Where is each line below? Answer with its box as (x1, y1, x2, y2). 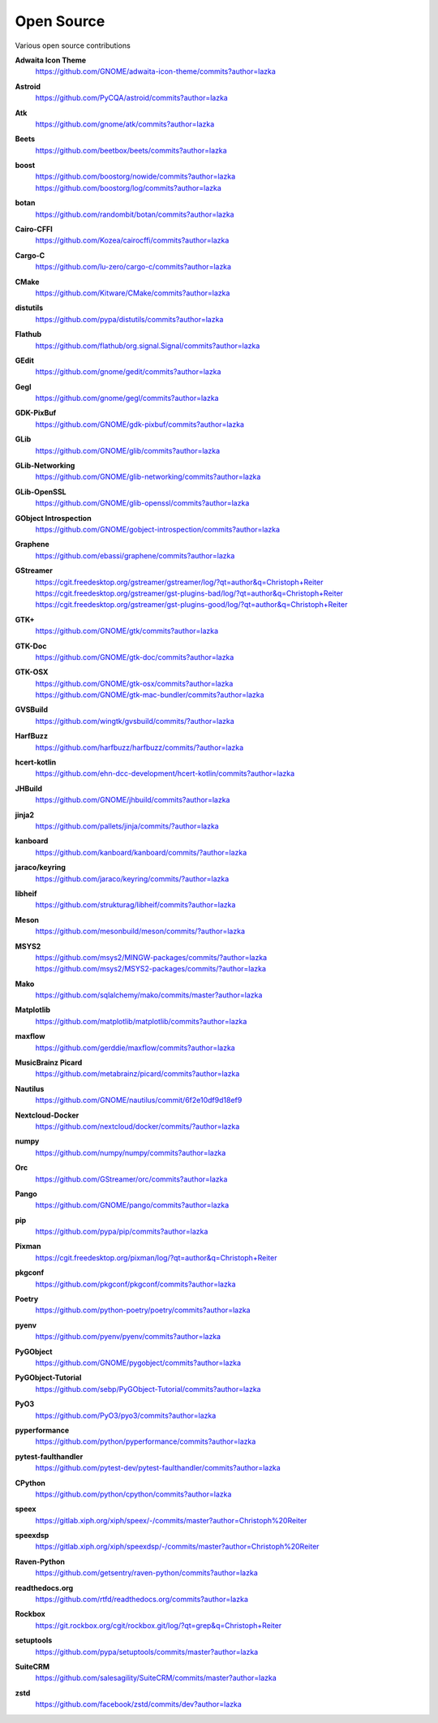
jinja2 (15, 810, 35, 820)
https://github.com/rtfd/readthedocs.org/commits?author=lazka (35, 1595, 249, 1605)
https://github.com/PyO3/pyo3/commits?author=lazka (35, 1411, 217, 1420)
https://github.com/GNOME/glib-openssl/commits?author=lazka (35, 498, 250, 508)
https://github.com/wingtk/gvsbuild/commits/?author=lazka (35, 716, 234, 726)
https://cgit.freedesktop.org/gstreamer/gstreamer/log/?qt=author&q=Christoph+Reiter (35, 577, 324, 587)
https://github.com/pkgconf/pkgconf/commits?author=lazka (35, 1279, 236, 1289)
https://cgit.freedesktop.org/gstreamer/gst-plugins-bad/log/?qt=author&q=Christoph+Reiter (35, 588, 344, 598)
